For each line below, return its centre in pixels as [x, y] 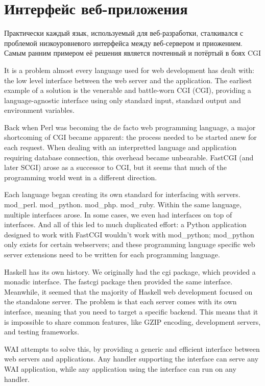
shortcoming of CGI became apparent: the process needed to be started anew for [130, 137]
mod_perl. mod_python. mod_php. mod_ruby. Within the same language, [123, 204]
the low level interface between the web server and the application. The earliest [128, 80]
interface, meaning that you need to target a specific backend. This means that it [131, 311]
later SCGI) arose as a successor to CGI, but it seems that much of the [115, 167]
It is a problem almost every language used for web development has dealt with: [129, 70]
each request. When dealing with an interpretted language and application [121, 147]
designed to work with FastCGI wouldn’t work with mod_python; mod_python [129, 234]
